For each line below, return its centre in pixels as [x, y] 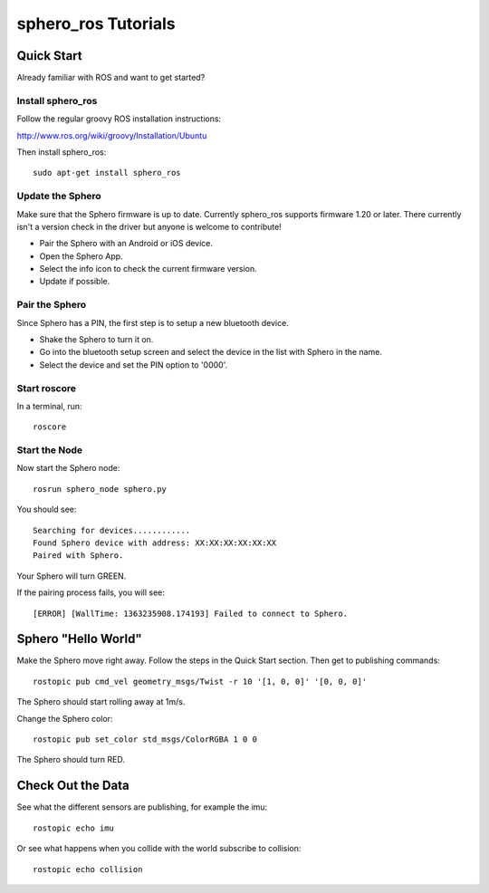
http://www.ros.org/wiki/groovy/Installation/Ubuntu [112, 135]
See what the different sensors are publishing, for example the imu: [142, 807]
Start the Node [50, 450]
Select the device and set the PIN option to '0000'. [134, 365]
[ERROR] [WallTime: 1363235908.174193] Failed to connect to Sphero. [191, 613]
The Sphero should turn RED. [71, 760]
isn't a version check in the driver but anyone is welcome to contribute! [149, 226]
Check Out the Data [73, 786]
